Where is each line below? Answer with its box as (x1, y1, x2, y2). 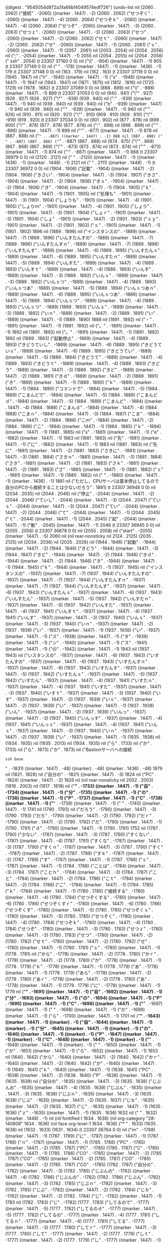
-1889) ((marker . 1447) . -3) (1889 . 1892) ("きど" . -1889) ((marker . (15, 367, 156, 373)
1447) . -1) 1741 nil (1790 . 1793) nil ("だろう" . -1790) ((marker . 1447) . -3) (5, 806, 156, 812)
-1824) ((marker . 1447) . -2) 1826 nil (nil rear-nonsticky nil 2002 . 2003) (5, 777, 154, 783)
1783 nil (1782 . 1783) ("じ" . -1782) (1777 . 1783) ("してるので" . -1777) (5, 1199, 149, 1205)
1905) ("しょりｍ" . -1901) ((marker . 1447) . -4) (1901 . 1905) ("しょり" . (5, 203, 152, 209)
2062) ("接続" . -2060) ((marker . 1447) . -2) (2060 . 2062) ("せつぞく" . (5, 10, 153, 16)
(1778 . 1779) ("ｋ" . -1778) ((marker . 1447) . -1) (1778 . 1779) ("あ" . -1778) (5, 963, 158, 969)
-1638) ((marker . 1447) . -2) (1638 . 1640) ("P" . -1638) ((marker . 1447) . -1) (5, 1072, 162, 1078)
